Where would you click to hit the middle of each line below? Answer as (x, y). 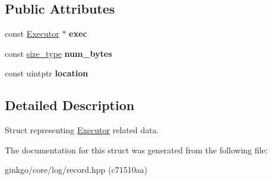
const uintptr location (47, 73)
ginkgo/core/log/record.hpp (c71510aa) (76, 170)
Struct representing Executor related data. (82, 130)
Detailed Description (70, 105)
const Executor (32, 33)
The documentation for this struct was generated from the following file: (136, 150)
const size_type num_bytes (58, 53)
